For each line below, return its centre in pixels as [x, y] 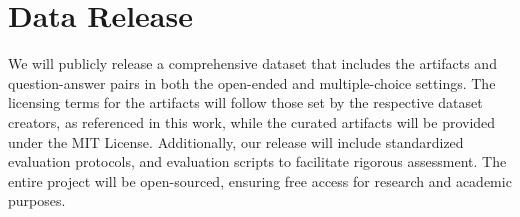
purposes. [37, 200]
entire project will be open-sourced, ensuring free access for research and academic [260, 180]
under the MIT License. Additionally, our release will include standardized [236, 141]
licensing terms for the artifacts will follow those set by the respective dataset [245, 102]
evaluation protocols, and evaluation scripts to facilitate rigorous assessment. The [257, 161]
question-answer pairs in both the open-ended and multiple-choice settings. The [252, 82]
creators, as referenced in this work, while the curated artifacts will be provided [252, 121]
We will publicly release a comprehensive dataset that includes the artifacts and [252, 63]
